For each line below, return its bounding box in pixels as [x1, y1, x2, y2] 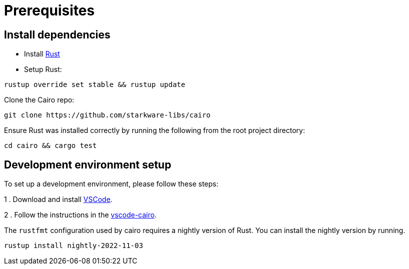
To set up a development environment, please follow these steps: [4, 179, 218, 188]
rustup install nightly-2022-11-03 [4, 241, 143, 250]
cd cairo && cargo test [4, 141, 97, 150]
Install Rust [24, 49, 60, 58]
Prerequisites [4, 2, 95, 19]
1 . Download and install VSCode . [4, 195, 112, 204]
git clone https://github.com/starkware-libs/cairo [4, 111, 211, 119]
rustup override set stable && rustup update [4, 80, 185, 89]
